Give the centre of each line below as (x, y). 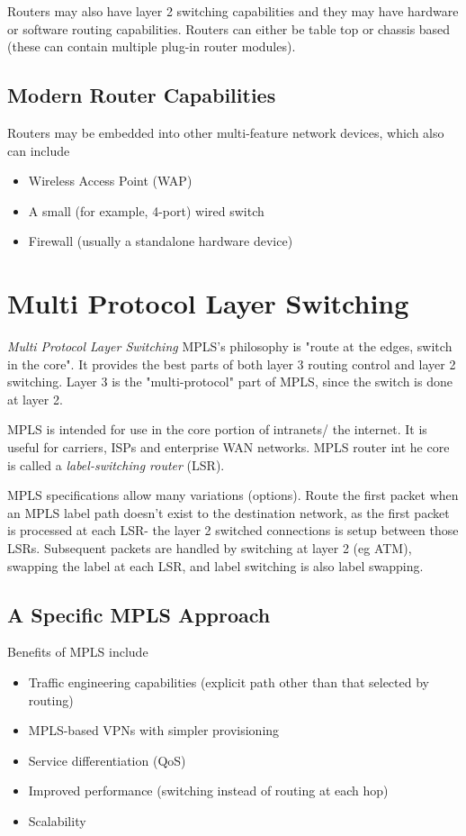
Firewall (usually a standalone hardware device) (161, 241)
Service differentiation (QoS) (107, 760)
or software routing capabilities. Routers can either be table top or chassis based (229, 28)
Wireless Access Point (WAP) (110, 181)
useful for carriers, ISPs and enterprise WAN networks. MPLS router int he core (229, 447)
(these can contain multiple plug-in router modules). (152, 46)
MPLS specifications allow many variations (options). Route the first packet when (233, 495)
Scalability (57, 820)
